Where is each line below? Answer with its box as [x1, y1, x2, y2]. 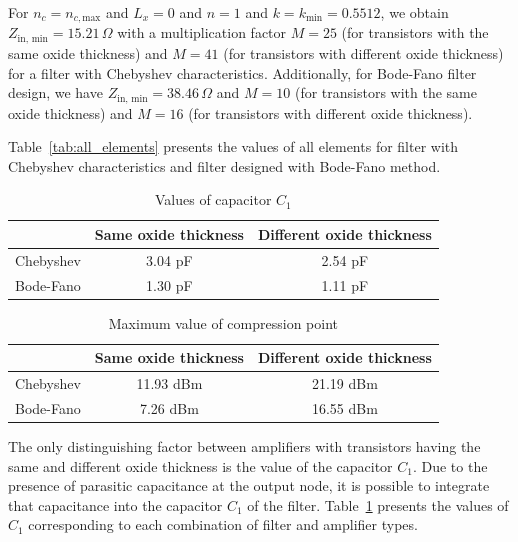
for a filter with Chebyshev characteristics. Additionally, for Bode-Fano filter [8, 62, 477, 83]
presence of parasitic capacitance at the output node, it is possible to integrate [8, 475, 490, 496]
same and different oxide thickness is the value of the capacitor [8, 455, 393, 476]
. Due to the [412, 455, 488, 476]
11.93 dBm [136, 373, 203, 394]
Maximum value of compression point [108, 312, 339, 333]
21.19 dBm [311, 373, 378, 394]
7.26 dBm [139, 397, 199, 418]
